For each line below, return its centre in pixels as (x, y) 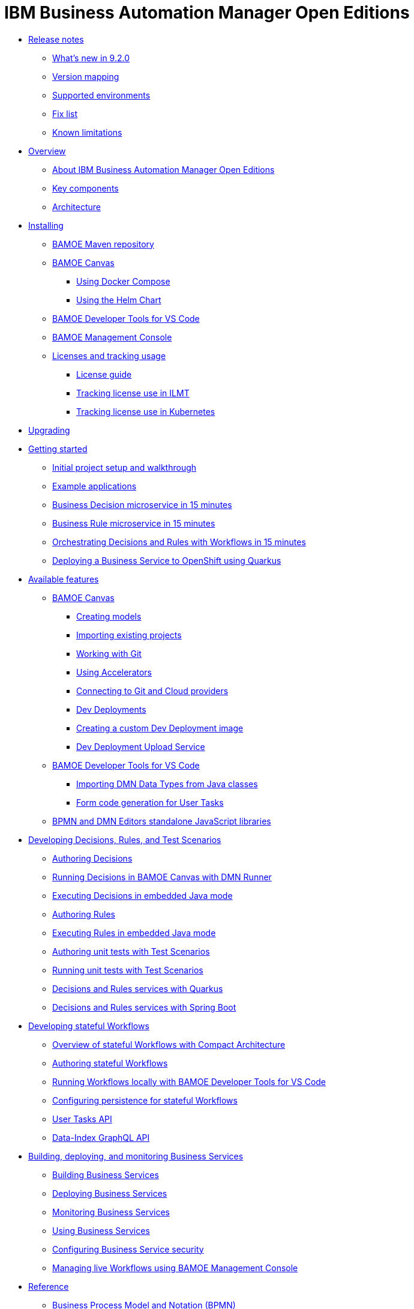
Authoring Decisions (92, 858)
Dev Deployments (111, 709)
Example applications (94, 486)
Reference (49, 1286)
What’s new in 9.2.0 (91, 58)
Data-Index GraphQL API (101, 1137)
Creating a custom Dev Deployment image (160, 728)
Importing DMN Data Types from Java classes (167, 784)
